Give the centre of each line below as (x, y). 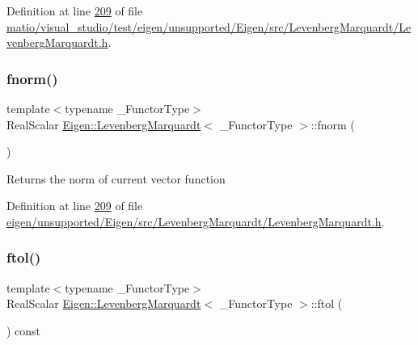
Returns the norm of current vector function (116, 178)
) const (24, 330)
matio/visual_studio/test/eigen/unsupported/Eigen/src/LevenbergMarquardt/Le (209, 26)
